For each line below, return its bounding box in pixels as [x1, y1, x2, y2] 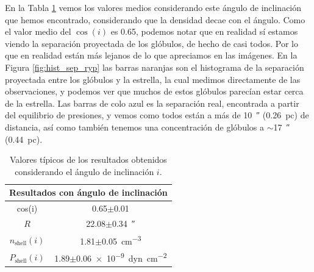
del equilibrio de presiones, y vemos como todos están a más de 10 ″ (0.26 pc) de [5, 109, 309, 121]
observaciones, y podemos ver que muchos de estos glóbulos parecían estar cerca [5, 85, 304, 98]
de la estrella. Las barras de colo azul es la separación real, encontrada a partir [5, 96, 299, 109]
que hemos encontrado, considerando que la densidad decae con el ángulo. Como [5, 13, 305, 26]
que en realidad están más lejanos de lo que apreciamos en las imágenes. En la [5, 49, 298, 62]
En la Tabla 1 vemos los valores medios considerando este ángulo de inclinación [5, 1, 302, 13]
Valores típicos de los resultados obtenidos [9, 153, 167, 166]
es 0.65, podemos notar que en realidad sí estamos [110, 25, 298, 38]
